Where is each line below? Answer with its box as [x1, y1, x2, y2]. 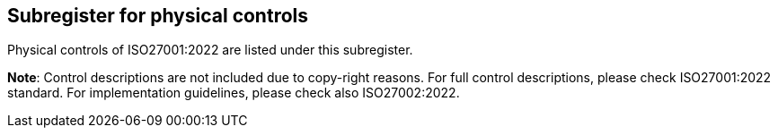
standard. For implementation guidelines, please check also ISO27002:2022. [7, 85, 460, 101]
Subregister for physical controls [7, 4, 308, 27]
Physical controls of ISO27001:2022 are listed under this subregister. [7, 42, 413, 58]
